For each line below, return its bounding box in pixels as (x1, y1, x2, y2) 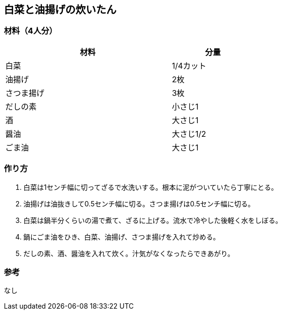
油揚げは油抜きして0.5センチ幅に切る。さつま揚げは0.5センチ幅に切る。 (23, 199, 255, 208)
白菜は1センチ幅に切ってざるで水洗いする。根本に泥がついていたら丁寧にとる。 (23, 183, 278, 191)
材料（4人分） (4, 26, 57, 36)
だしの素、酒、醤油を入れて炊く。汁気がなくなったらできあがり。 (23, 249, 234, 258)
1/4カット (171, 60, 207, 71)
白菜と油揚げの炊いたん (4, 3, 116, 16)
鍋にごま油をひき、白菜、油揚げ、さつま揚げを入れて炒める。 (23, 232, 220, 241)
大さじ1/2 (171, 129, 207, 139)
